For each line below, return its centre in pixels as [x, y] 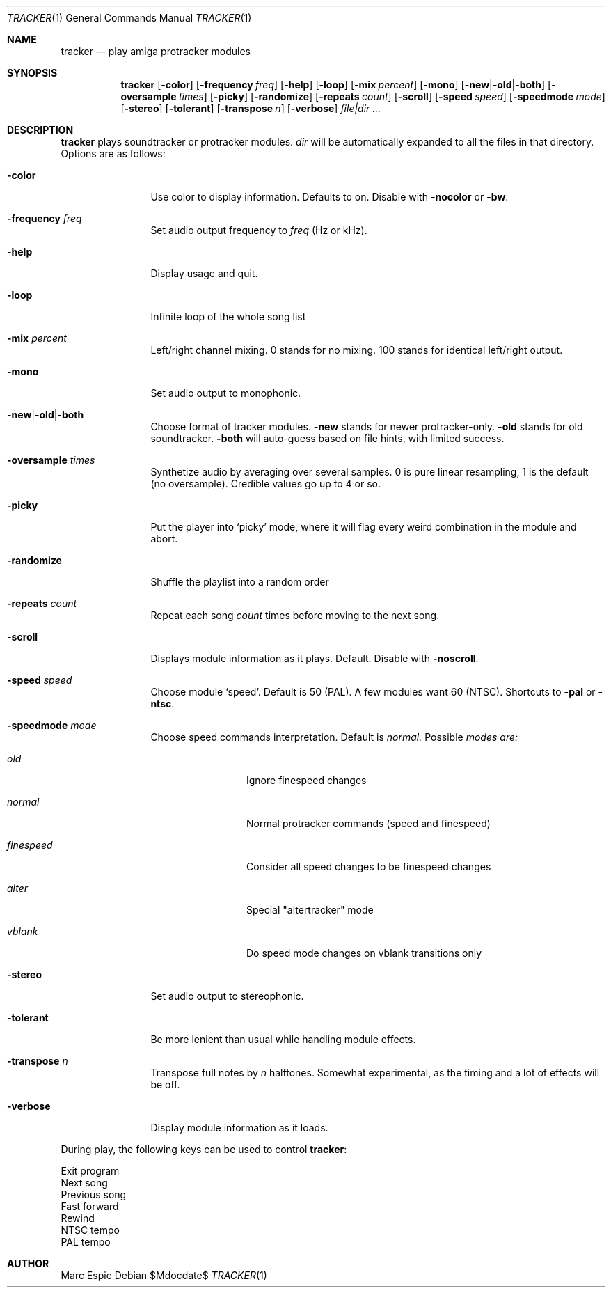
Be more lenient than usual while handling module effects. [283, 1039]
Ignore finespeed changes [307, 780]
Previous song [94, 1194]
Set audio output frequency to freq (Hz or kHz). [259, 230]
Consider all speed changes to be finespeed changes [369, 867]
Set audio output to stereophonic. [227, 996]
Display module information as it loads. [239, 1128]
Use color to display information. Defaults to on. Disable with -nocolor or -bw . [330, 197]
